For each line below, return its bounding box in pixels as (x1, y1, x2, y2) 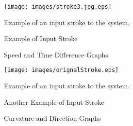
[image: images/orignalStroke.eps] (4, 67, 119, 74)
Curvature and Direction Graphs (4, 113, 101, 123)
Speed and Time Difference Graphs (4, 49, 108, 59)
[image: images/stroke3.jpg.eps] (4, 3, 112, 10)
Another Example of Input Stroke (4, 97, 104, 107)
